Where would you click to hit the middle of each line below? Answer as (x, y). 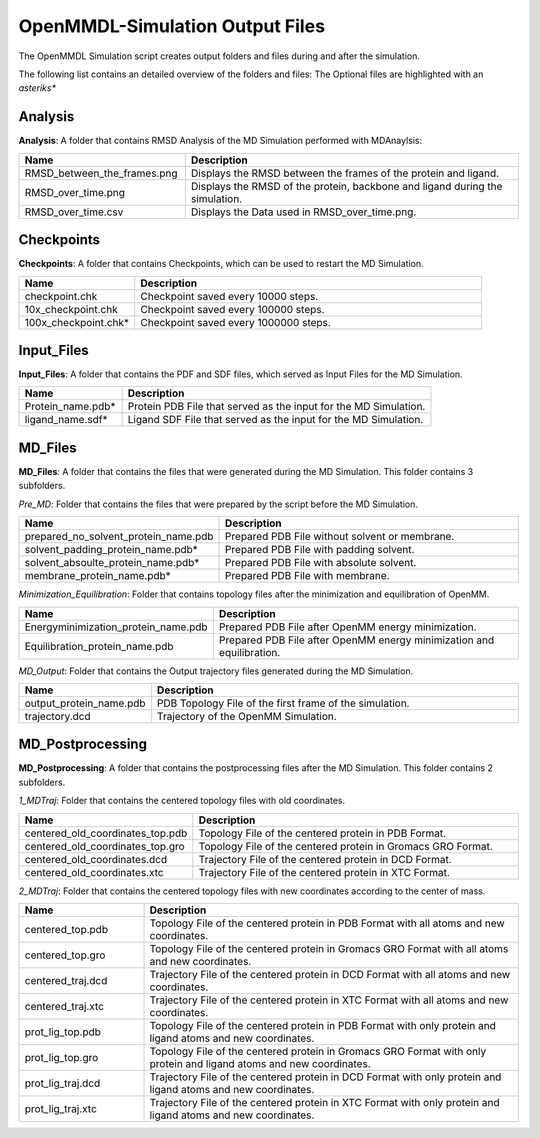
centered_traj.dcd (66, 980)
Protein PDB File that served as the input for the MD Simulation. (276, 407)
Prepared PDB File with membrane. (307, 576)
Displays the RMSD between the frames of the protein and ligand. (345, 173)
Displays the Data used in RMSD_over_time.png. (303, 212)
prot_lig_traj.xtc (60, 1108)
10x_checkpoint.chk (71, 309)
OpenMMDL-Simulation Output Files (171, 26)
